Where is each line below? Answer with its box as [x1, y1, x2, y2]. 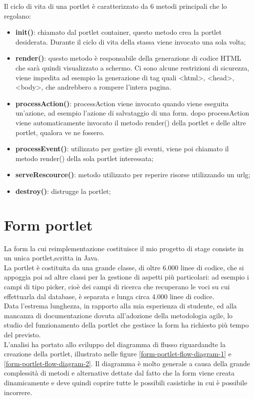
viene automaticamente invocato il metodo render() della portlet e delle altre [15, 117, 246, 127]
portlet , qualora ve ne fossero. [15, 127, 105, 137]
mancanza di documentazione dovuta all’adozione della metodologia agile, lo [4, 310, 233, 320]
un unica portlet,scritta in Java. [4, 253, 99, 263]
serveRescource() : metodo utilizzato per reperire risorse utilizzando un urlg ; [15, 169, 251, 180]
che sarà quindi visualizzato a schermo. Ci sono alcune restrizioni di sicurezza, [15, 62, 250, 72]
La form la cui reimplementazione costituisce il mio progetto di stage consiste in [4, 243, 244, 253]
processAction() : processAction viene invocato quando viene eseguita [15, 98, 229, 108]
